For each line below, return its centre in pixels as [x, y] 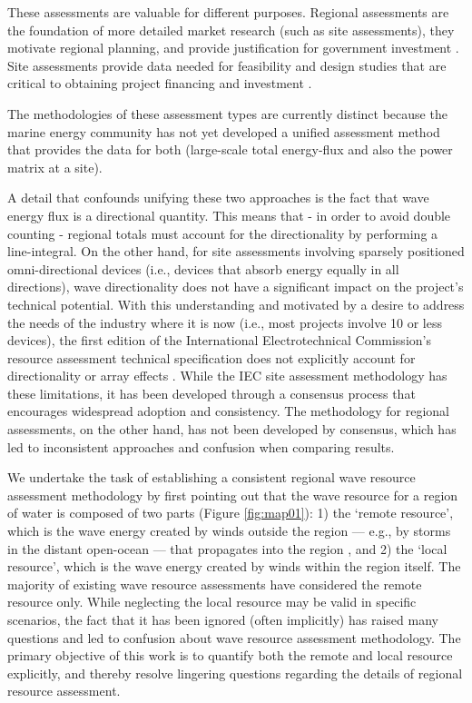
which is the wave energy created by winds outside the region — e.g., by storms [229, 531]
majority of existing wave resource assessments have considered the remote [215, 584]
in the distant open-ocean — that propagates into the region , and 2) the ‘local [227, 548]
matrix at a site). [55, 167]
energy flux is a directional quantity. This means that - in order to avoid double [229, 215]
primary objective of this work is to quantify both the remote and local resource [230, 655]
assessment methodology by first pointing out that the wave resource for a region [233, 495]
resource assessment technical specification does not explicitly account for [211, 357]
